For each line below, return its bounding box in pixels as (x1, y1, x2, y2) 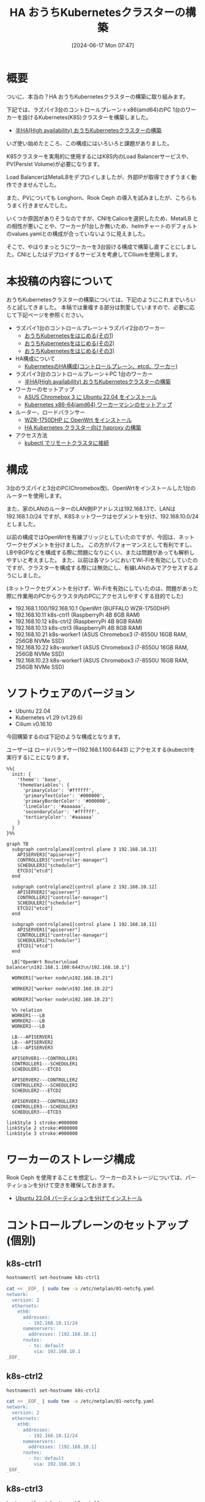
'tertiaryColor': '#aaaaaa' (22, 814, 95, 820)
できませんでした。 (11, 181, 60, 188)
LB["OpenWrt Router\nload (12, 958, 78, 965)
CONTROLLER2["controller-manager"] (17, 894, 108, 901)
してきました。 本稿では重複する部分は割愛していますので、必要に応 (22, 303, 195, 311)
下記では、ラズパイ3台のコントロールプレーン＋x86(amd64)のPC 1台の (6, 105, 186, 113)
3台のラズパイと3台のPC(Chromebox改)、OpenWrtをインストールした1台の (6, 484, 196, 491)
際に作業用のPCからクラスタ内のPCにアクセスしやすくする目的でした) (6, 592, 184, 599)
